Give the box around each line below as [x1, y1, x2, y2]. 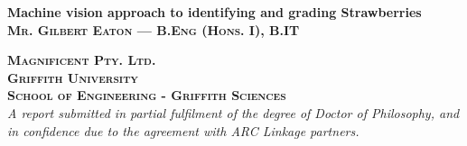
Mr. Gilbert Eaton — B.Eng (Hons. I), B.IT [7, 20, 300, 39]
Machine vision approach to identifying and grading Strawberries [7, 3, 422, 21]
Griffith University [7, 68, 138, 87]
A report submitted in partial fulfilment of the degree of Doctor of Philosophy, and [7, 103, 460, 122]
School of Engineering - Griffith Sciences [7, 86, 286, 105]
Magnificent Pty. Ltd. [7, 50, 156, 69]
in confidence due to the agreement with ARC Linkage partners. [7, 121, 360, 140]
